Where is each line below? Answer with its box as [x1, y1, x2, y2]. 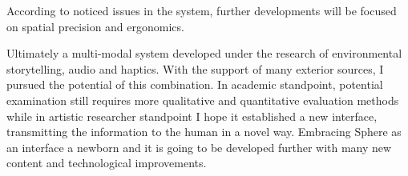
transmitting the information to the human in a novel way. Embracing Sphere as [6, 123, 402, 140]
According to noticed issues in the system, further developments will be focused [6, 2, 397, 18]
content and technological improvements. [6, 154, 207, 171]
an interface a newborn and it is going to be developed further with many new [6, 138, 392, 155]
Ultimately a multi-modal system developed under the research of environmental [6, 45, 402, 62]
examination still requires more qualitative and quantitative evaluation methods [6, 91, 399, 108]
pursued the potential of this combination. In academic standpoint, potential [6, 76, 383, 93]
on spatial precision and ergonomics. [6, 18, 184, 34]
